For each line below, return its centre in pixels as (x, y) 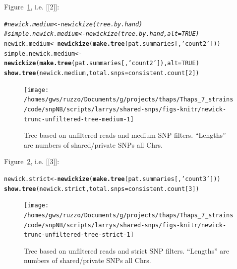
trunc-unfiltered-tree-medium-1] (79, 119)
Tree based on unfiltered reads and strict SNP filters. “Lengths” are (127, 250)
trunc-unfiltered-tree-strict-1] (79, 235)
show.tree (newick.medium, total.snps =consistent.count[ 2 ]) (102, 73)
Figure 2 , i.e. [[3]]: (32, 161)
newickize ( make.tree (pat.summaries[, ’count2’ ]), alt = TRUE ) (102, 63)
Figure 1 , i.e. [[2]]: (32, 6)
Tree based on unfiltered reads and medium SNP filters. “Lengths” (125, 135)
